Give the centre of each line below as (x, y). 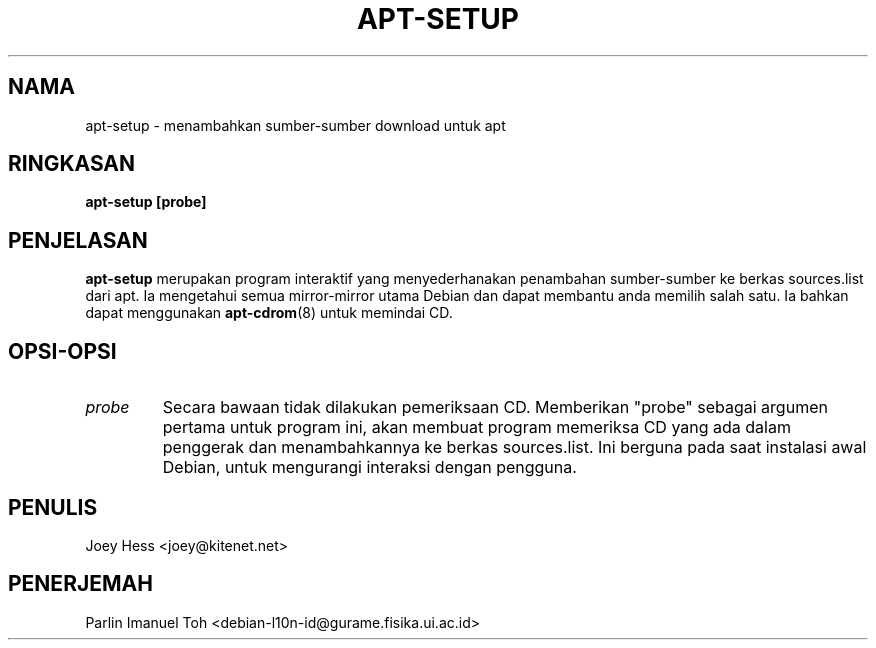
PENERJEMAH (80, 584)
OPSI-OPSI (62, 351)
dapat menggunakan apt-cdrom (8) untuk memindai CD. (269, 313)
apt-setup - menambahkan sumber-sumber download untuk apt (295, 125)
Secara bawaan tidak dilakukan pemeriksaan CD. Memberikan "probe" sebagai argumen (495, 407)
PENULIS (53, 507)
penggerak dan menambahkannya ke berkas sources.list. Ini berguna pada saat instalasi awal (514, 447)
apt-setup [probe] (146, 202)
